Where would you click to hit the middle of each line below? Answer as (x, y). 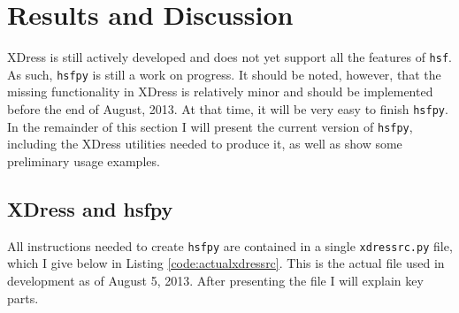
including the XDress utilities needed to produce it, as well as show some (205, 144)
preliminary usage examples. (84, 160)
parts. (23, 298)
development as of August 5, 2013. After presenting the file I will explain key (215, 280)
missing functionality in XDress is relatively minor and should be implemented (220, 92)
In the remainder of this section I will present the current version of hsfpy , (210, 126)
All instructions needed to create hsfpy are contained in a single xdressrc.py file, (230, 245)
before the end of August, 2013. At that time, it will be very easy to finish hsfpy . (228, 109)
